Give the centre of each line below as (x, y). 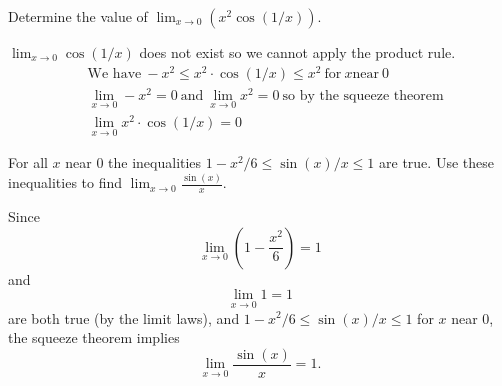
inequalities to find (65, 182)
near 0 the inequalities (133, 162)
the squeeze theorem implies (94, 337)
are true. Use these (436, 162)
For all (28, 162)
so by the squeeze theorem (363, 95)
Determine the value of (78, 16)
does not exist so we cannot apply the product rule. (297, 52)
